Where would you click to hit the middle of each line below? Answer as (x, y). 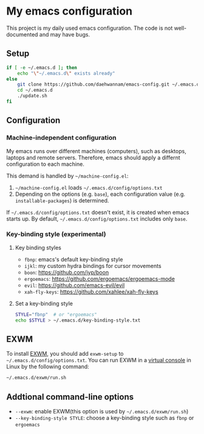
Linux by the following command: (48, 367)
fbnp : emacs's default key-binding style (73, 259)
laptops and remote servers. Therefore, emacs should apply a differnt (93, 157)
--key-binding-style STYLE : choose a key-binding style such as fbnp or (104, 418)
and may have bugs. (64, 34)
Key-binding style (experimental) (56, 234)
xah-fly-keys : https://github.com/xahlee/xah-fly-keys (91, 291)
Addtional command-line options (70, 397)
